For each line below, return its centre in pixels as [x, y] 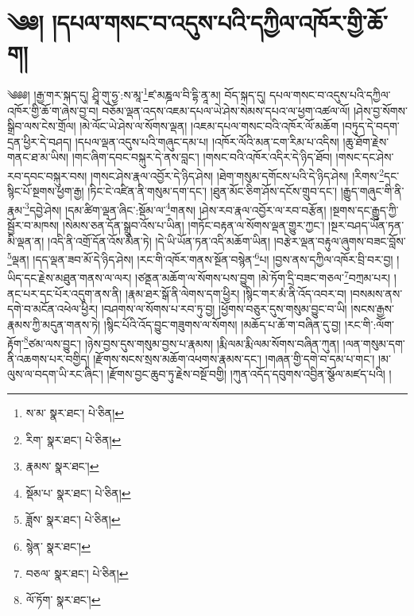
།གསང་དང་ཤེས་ [365, 157]
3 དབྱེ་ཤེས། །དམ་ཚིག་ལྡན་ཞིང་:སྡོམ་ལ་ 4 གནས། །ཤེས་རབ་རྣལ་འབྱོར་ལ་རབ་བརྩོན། [176, 208]
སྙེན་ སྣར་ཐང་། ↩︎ [58, 546]
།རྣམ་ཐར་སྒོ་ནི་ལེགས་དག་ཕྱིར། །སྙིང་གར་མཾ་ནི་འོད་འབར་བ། [236, 293]
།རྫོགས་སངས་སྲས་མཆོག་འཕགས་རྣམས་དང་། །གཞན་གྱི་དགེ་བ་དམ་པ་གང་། [234, 358]
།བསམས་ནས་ [376, 293]
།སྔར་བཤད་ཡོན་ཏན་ [366, 225]
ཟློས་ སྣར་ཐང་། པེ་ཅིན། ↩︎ [73, 519]
